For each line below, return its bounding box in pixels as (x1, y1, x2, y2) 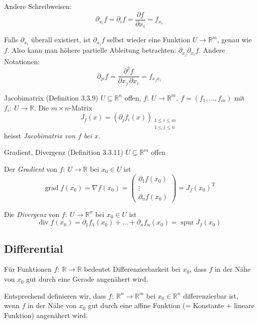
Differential (4, 240, 63, 256)
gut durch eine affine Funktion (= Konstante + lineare (88, 300, 255, 311)
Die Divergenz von (4, 209, 60, 219)
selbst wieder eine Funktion (107, 34, 190, 45)
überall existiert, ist (31, 34, 91, 45)
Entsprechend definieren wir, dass (4, 290, 106, 301)
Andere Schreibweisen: (4, 1, 72, 11)
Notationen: (4, 56, 40, 67)
